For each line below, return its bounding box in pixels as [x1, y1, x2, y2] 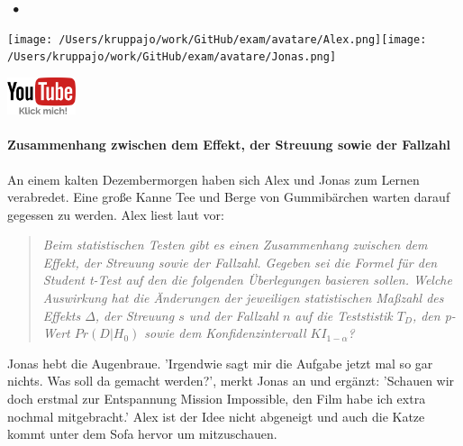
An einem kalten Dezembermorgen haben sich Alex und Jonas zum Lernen [7, 169, 420, 188]
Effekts [42, 305, 81, 324]
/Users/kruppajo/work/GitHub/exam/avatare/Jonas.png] [7, 50, 337, 64]
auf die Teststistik [295, 305, 393, 324]
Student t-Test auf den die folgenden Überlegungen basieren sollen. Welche [42, 270, 452, 289]
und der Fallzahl [188, 305, 278, 324]
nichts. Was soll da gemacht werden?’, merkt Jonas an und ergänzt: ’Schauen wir [7, 371, 455, 390]
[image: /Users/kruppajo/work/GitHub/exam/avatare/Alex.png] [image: [7, 32, 427, 46]
